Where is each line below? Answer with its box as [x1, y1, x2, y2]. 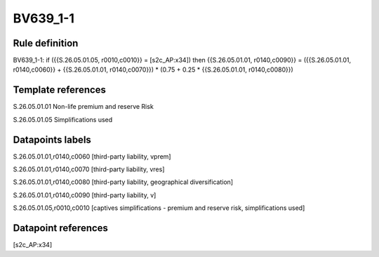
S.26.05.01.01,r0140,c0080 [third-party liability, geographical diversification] [13, 178, 234, 186]
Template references [13, 84, 107, 96]
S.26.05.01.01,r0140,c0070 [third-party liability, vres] [13, 165, 165, 173]
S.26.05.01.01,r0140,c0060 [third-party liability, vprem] [13, 152, 171, 161]
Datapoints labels [13, 133, 91, 145]
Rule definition [13, 37, 79, 49]
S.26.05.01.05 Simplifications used [13, 115, 113, 124]
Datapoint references [13, 222, 109, 235]
